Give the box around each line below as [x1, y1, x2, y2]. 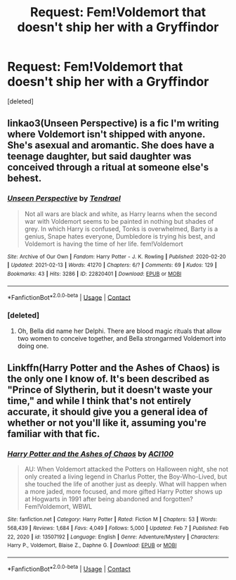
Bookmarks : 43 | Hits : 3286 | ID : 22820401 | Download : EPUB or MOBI [7, 270, 182, 277]
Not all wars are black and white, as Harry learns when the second [24, 209, 218, 218]
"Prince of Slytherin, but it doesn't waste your [7, 384, 213, 396]
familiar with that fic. [7, 427, 100, 440]
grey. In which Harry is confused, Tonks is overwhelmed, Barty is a [24, 225, 218, 233]
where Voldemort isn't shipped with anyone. [7, 128, 206, 141]
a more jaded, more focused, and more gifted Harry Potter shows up [24, 487, 223, 496]
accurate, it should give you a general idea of [7, 405, 209, 417]
